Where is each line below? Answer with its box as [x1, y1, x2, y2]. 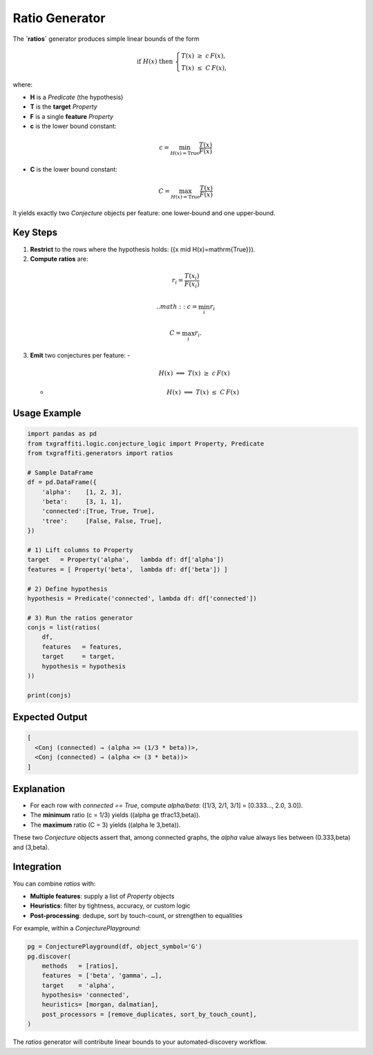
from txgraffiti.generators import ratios [27, 450, 173, 457]
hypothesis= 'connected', [41, 991, 130, 999]
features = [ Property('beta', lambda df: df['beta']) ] [27, 565, 228, 574]
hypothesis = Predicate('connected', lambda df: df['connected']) [27, 594, 257, 602]
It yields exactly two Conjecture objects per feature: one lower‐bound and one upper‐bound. [12, 208, 276, 217]
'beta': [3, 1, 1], [41, 498, 122, 506]
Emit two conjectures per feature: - [30, 351, 131, 359]
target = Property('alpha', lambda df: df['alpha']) [27, 556, 224, 564]
